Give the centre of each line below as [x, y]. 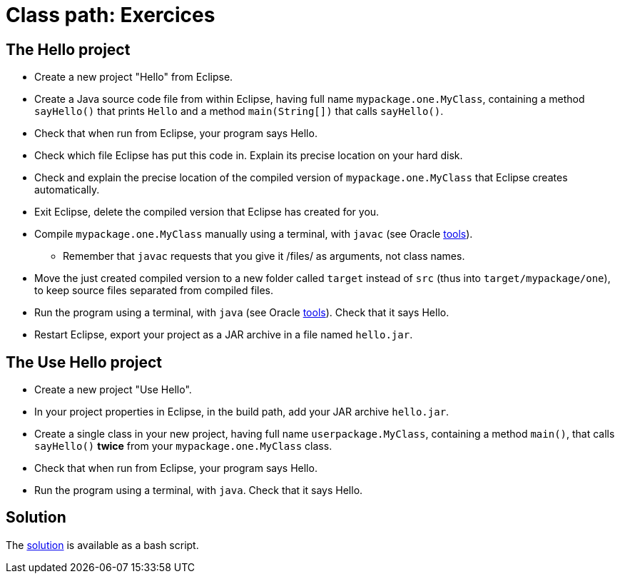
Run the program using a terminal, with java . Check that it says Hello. [199, 490]
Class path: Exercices [111, 15]
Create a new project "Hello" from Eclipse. [134, 77]
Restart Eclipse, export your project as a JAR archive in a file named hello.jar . [224, 335]
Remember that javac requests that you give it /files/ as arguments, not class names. [264, 256]
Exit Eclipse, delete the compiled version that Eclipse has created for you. [207, 212]
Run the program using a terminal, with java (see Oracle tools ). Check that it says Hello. [242, 313]
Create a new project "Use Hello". [113, 390]
